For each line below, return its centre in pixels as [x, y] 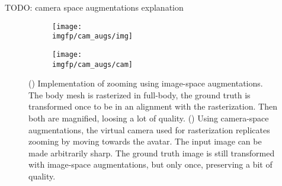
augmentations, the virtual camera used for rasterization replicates [149, 129]
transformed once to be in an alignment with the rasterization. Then [153, 106]
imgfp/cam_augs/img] [93, 36]
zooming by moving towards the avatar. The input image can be [145, 141]
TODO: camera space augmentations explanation [94, 7]
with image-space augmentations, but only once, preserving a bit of [150, 164]
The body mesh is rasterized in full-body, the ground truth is [140, 94]
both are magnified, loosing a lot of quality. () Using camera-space [149, 118]
